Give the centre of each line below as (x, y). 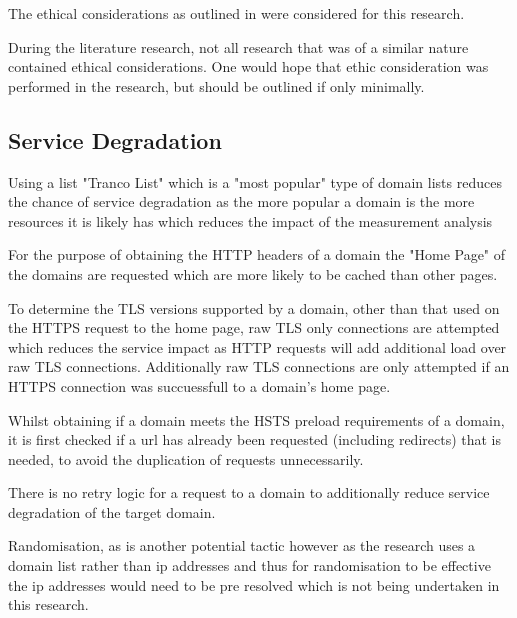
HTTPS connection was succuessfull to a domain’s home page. (199, 385)
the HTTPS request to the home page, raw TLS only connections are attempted (254, 327)
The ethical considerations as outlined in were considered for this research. (236, 13)
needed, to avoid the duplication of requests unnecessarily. (186, 458)
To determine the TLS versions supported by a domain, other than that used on (254, 307)
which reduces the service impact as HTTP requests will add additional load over (257, 346)
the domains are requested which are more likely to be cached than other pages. (253, 273)
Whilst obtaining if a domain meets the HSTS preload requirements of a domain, (256, 419)
